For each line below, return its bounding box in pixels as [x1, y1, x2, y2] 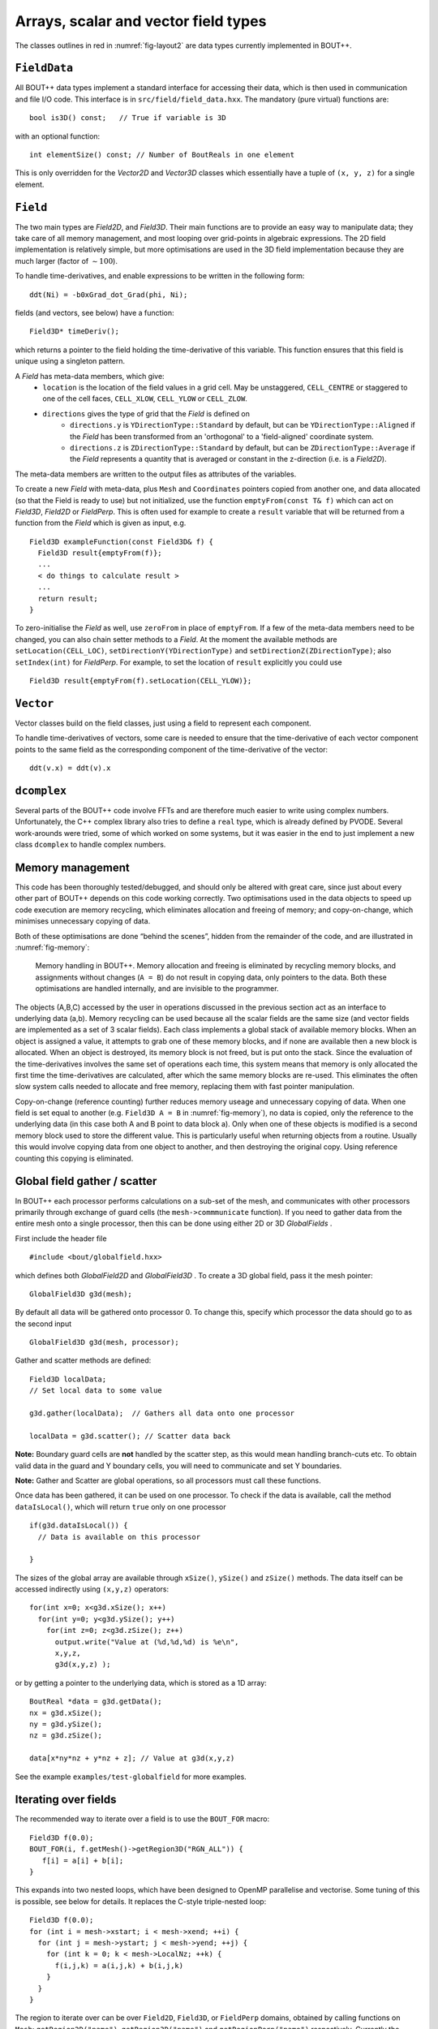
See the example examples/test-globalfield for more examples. [15, 1772, 247, 1781]
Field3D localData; [29, 1374, 107, 1384]
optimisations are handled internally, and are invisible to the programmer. [35, 984, 279, 993]
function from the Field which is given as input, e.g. [15, 518, 187, 528]
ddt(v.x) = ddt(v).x [29, 764, 111, 773]
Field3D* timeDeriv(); [29, 327, 120, 336]
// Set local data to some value [29, 1386, 162, 1395]
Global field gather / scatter [15, 1174, 157, 1188]
